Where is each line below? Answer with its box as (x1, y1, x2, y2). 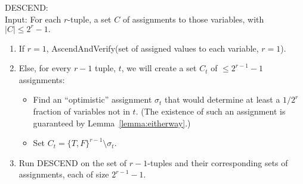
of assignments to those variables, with (122, 12, 264, 25)
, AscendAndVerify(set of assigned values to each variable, (46, 42, 259, 54)
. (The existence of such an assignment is (135, 105, 286, 118)
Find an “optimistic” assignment (33, 93, 152, 106)
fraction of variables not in (33, 105, 130, 118)
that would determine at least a (165, 93, 280, 106)
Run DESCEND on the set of (18, 156, 127, 169)
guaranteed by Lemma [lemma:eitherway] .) (33, 116, 191, 129)
